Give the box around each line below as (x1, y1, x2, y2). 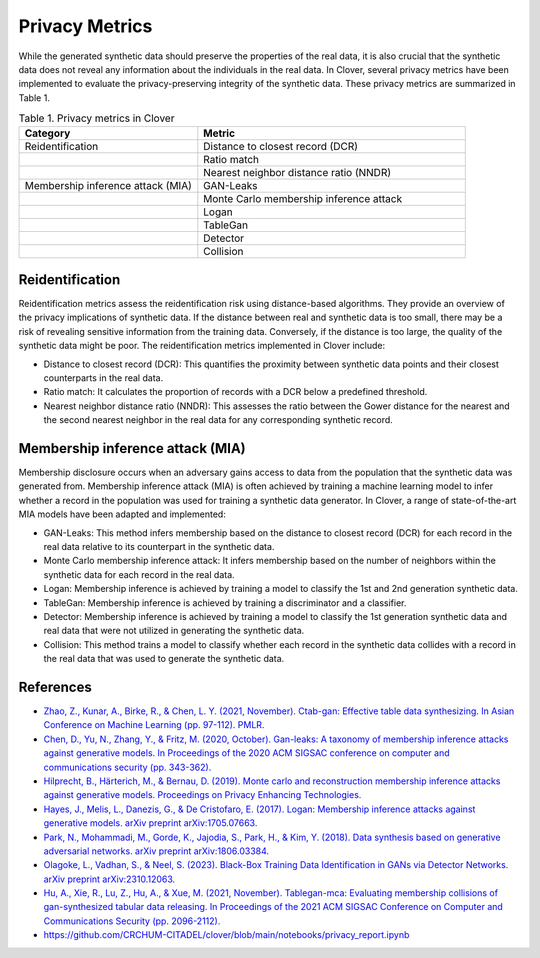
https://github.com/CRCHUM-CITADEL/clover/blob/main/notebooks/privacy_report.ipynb (43, 929, 410, 941)
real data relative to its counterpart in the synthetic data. (43, 540, 275, 552)
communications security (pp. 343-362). (43, 761, 212, 773)
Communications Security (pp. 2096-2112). (43, 915, 221, 927)
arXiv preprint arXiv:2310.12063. (43, 873, 176, 885)
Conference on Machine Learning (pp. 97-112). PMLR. (43, 719, 265, 731)
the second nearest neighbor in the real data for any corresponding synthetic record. (43, 414, 394, 426)
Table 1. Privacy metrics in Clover (18, 111, 175, 125)
